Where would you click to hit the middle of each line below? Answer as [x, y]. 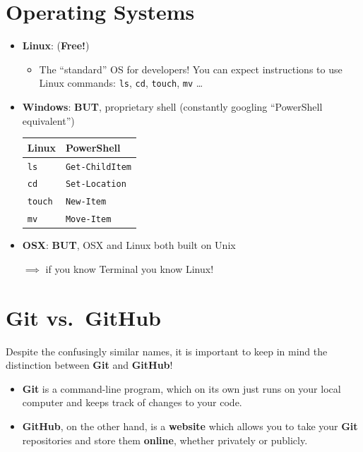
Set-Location [96, 184]
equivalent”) [48, 120]
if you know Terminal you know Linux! [130, 268]
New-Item [86, 202]
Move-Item [88, 220]
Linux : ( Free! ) [56, 45]
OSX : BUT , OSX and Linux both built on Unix [129, 245]
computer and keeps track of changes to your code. [132, 402]
